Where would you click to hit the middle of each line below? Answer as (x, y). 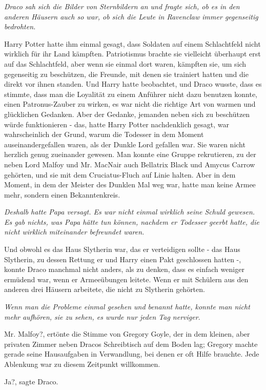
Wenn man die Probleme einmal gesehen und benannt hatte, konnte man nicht (127, 307)
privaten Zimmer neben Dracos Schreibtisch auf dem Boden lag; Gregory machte (131, 344)
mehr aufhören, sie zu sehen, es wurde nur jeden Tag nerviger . (102, 316)
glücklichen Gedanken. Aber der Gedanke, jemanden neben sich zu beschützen (127, 114)
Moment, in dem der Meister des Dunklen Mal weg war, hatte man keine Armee (130, 184)
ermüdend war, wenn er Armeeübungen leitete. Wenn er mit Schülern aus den (126, 279)
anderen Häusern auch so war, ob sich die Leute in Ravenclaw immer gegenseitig (131, 16)
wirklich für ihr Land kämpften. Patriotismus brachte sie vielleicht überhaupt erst (132, 54)
